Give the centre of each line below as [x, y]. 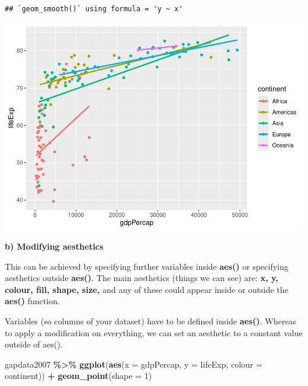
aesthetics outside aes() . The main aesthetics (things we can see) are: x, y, [142, 278]
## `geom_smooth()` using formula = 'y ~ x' [94, 9]
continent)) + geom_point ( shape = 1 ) [78, 376]
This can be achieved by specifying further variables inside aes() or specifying [147, 266]
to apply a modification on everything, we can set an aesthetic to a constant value [154, 332]
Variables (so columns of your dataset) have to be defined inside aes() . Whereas [150, 321]
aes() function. [32, 301]
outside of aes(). [34, 344]
